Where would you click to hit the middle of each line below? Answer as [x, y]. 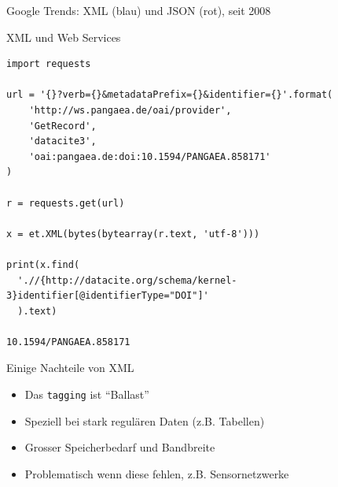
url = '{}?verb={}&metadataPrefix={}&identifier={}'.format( [170, 95]
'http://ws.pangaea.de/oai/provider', [130, 110]
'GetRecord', [62, 126]
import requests [49, 64]
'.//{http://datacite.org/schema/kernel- [127, 280]
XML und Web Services [64, 37]
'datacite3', [62, 141]
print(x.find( [43, 264]
